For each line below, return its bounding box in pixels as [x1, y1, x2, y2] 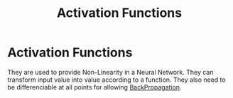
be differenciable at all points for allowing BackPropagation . [7, 82, 182, 91]
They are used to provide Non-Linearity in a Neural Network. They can [7, 68, 214, 76]
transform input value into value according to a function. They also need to [7, 75, 226, 84]
